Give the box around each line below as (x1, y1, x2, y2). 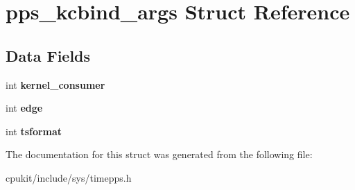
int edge (6, 101, 43, 115)
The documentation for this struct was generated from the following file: (6, 147, 313, 162)
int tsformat (6, 123, 62, 138)
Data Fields (6, 44, 91, 66)
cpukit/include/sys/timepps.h (6, 170, 132, 184)
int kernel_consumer (6, 77, 105, 92)
